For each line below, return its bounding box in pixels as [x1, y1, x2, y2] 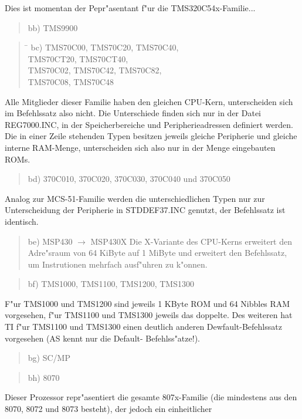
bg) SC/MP [28, 352, 70, 364]
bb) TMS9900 [28, 21, 78, 33]
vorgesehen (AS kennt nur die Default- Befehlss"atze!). [5, 332, 200, 344]
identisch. [5, 215, 39, 227]
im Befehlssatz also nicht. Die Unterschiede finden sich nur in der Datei [5, 107, 261, 119]
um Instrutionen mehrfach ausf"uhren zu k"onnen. [28, 258, 208, 270]
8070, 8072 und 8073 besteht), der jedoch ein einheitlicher [5, 403, 212, 415]
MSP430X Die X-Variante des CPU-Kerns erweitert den [90, 235, 293, 247]
